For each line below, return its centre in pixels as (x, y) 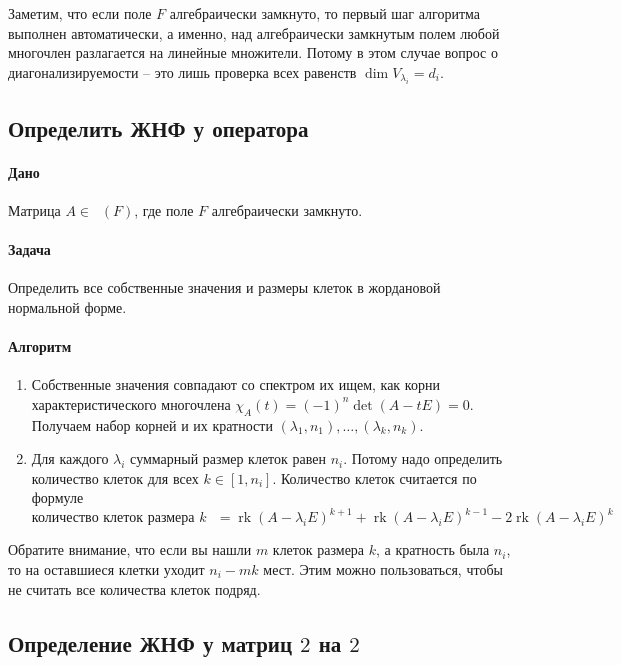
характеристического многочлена (131, 403)
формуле (57, 497)
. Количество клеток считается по (374, 477)
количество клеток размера (113, 518)
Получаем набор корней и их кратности (152, 424)
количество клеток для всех (115, 477)
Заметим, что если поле (80, 13)
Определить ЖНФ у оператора (158, 127)
